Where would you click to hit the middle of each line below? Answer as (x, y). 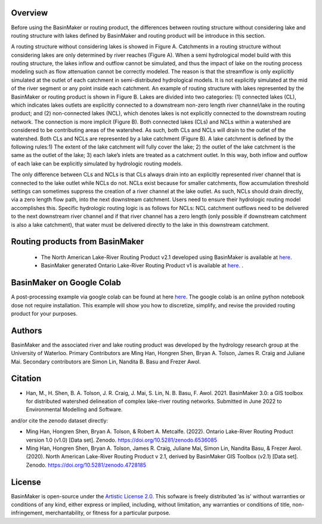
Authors (27, 330)
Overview (30, 13)
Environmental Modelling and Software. (74, 409)
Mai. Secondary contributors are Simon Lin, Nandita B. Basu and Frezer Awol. (106, 362)
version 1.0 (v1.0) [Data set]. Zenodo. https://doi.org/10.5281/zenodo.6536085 (122, 440)
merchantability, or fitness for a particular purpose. (108, 513)
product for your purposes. (44, 313)
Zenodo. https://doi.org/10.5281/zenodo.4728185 (86, 465)
